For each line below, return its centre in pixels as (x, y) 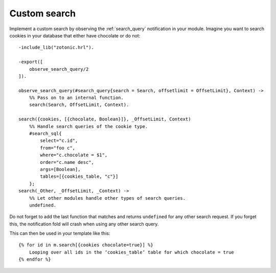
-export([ (31, 62)
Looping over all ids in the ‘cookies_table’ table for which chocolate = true (132, 252)
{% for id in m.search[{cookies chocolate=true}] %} (86, 245)
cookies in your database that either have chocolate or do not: (75, 35)
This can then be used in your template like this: (60, 234)
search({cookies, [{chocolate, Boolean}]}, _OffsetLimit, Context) (105, 119)
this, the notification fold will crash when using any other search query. (84, 224)
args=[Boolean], (60, 169)
